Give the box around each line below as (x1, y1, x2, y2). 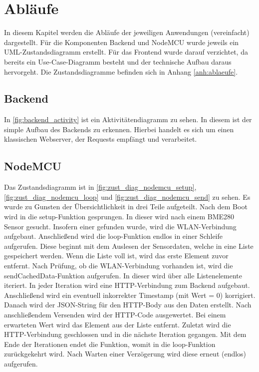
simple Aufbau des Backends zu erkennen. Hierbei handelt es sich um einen (4, 124, 234, 134)
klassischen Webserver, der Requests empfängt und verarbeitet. (4, 134, 197, 144)
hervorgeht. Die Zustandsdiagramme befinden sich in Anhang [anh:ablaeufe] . (4, 66, 238, 77)
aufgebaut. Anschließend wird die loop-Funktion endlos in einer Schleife (4, 231, 223, 241)
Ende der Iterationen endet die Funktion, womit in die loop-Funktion (4, 338, 216, 349)
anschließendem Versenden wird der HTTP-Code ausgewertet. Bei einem (4, 309, 226, 319)
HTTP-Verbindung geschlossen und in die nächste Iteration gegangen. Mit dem (4, 329, 247, 339)
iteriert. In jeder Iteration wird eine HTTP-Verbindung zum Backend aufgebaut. (4, 280, 250, 290)
